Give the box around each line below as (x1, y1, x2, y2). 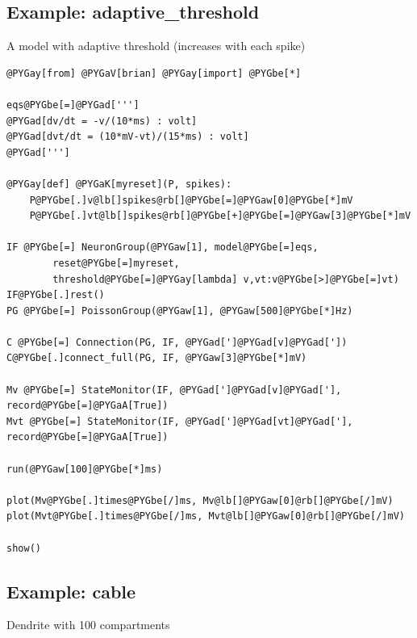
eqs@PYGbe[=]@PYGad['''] (6, 99, 140, 111)
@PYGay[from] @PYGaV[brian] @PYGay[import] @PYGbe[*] (6, 67, 302, 79)
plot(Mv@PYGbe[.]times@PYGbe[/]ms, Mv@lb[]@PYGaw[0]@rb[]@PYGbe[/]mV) (6, 494, 394, 506)
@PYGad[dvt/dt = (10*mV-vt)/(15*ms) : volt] (6, 131, 249, 143)
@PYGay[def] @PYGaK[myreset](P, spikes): (6, 178, 232, 190)
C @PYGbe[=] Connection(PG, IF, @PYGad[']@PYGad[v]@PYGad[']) (6, 336, 348, 348)
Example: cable (6, 578, 136, 603)
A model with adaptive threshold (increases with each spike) (6, 37, 306, 54)
